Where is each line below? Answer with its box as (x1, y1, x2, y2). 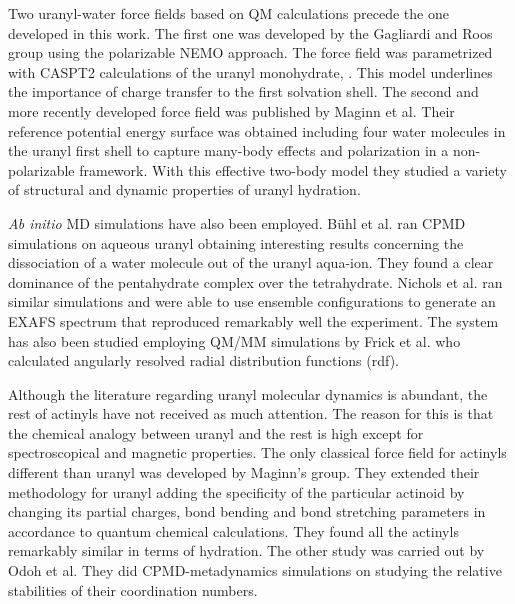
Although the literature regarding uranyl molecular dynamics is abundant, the (8, 383, 488, 404)
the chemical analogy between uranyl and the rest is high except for (8, 422, 424, 443)
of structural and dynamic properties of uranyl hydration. (8, 179, 361, 200)
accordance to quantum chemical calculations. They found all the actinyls (8, 520, 459, 541)
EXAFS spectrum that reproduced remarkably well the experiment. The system (8, 310, 499, 331)
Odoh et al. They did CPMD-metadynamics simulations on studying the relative (8, 560, 502, 581)
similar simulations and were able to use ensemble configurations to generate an (8, 291, 496, 312)
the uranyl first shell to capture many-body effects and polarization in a (8, 140, 449, 161)
